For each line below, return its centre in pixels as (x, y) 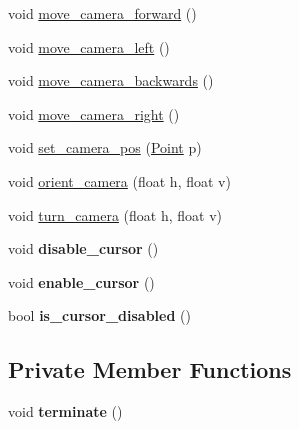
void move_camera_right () (94, 113)
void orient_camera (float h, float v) (119, 180)
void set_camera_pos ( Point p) (105, 147)
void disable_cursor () (83, 248)
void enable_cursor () (81, 281)
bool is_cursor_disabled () (99, 315)
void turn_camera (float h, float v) (115, 214)
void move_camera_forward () (102, 13)
